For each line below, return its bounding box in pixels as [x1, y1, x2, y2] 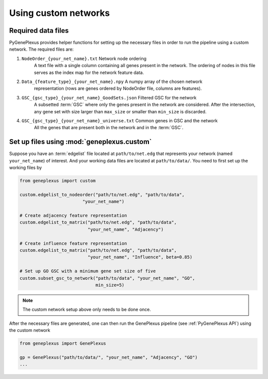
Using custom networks [9, 7, 110, 18]
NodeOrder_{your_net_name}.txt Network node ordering [21, 55, 146, 62]
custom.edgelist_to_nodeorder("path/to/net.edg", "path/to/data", [19, 192, 185, 197]
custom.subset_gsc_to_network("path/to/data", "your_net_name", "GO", [19, 275, 196, 281]
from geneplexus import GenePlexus [19, 341, 106, 346]
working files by [9, 164, 42, 171]
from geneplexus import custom [19, 178, 96, 184]
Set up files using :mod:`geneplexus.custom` [9, 138, 152, 146]
